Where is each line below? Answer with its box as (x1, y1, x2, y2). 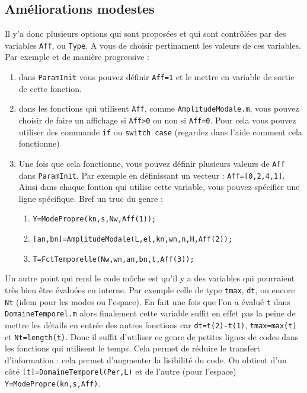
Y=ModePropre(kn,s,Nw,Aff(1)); (33, 215, 156, 224)
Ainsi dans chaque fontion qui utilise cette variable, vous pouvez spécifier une (18, 180, 300, 193)
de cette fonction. (18, 82, 82, 94)
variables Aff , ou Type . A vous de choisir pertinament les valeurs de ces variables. (5, 39, 301, 51)
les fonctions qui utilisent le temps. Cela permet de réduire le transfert (5, 342, 261, 354)
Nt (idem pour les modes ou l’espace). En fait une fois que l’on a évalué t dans (5, 295, 290, 308)
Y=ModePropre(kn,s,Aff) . (5, 377, 101, 389)
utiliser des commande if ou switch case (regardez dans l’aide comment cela (18, 125, 302, 138)
